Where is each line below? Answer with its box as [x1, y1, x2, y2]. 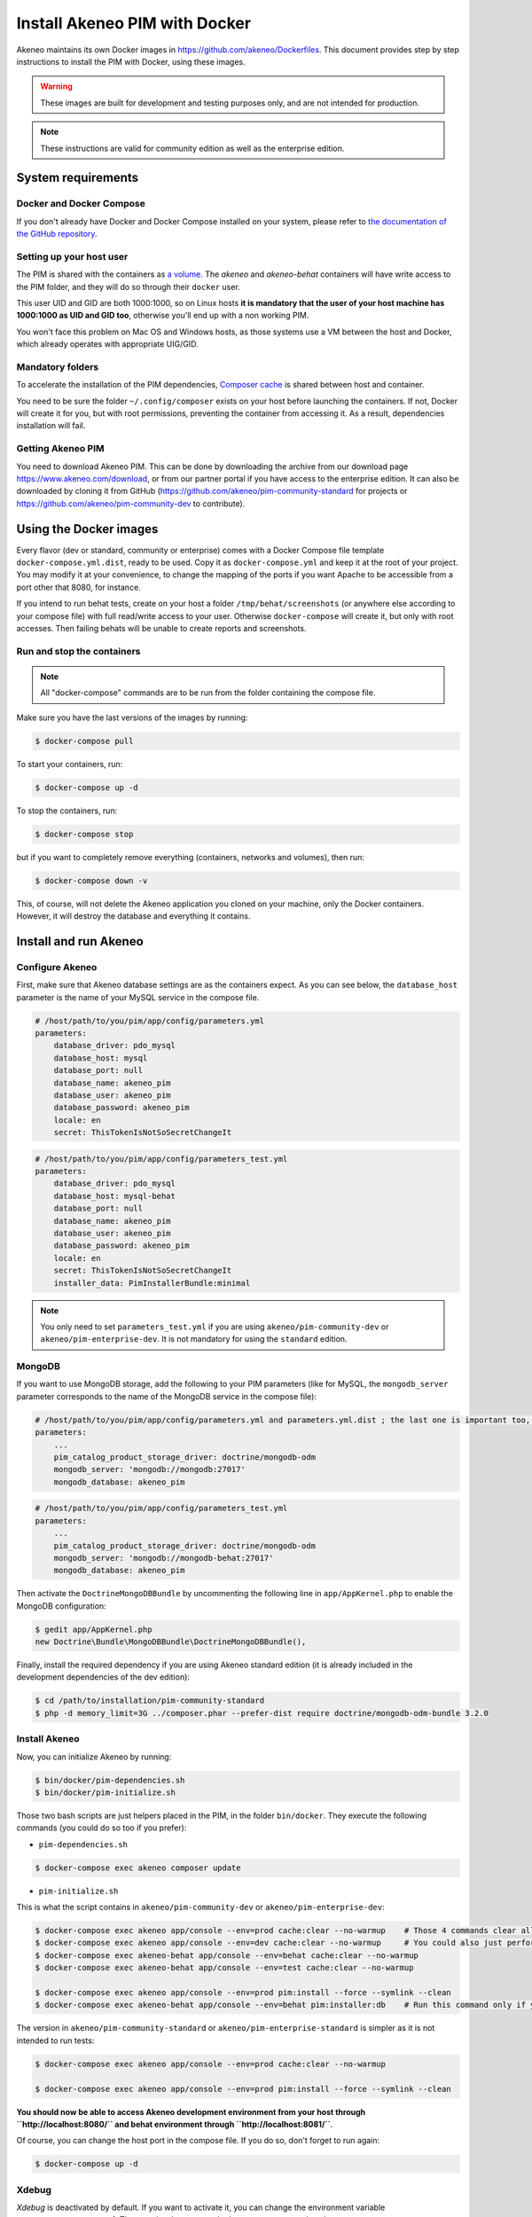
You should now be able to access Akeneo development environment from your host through [16, 2106, 366, 2117]
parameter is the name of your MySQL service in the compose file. [16, 991, 260, 1002]
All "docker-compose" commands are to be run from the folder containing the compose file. [40, 687, 376, 698]
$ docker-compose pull [35, 736, 134, 746]
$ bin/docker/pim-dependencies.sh [35, 1774, 185, 1785]
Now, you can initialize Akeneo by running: [16, 1751, 172, 1762]
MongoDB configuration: [16, 1601, 106, 1611]
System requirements [16, 170, 139, 185]
